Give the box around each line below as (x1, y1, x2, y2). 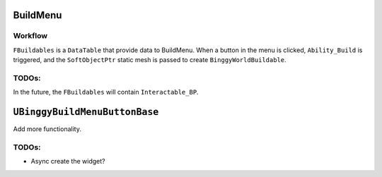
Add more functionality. (13, 125, 81, 133)
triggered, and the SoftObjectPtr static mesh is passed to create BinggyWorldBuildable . (13, 56, 286, 64)
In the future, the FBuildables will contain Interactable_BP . (13, 88, 199, 97)
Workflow (13, 31, 48, 41)
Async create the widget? (30, 157, 105, 166)
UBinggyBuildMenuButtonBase (13, 106, 159, 118)
